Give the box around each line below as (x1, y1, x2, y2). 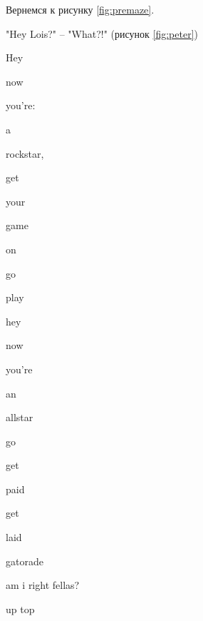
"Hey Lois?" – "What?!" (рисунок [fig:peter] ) (6, 26, 198, 41)
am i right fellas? (6, 577, 80, 592)
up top (6, 601, 35, 616)
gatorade (6, 553, 43, 568)
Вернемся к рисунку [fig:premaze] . (6, 2, 155, 16)
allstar (6, 410, 33, 425)
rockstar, (6, 146, 44, 161)
